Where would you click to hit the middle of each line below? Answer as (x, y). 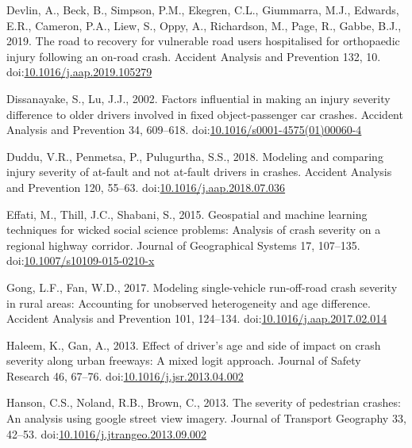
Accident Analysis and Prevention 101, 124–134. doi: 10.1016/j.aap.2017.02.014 (197, 318)
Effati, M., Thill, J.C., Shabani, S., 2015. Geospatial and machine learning (187, 214)
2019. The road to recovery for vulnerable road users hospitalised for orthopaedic (203, 41)
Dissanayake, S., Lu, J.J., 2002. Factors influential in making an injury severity (198, 98)
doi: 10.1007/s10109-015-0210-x (81, 260)
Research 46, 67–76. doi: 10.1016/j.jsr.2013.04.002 (125, 375)
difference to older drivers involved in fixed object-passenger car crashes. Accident (205, 114)
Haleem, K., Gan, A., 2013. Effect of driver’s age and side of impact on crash (194, 345)
